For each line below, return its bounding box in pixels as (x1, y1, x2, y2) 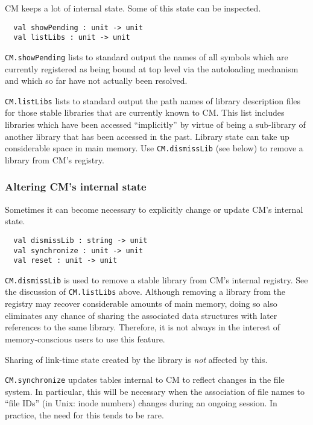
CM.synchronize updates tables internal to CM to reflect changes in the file (5, 373, 285, 386)
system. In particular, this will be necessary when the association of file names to (5, 385, 305, 397)
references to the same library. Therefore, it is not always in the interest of (5, 321, 280, 333)
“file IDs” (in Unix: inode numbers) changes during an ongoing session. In (5, 397, 277, 409)
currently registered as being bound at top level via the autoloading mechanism (5, 62, 299, 75)
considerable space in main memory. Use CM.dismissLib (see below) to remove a (5, 142, 303, 154)
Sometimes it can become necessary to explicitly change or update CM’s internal (5, 203, 303, 215)
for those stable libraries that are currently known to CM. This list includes (5, 106, 285, 119)
